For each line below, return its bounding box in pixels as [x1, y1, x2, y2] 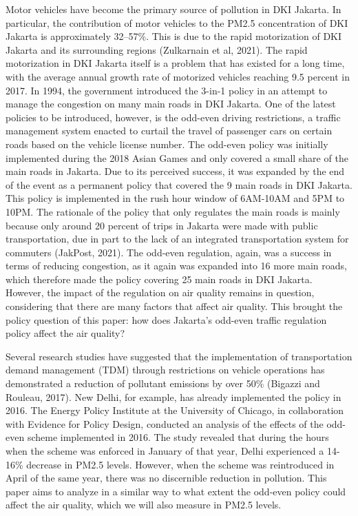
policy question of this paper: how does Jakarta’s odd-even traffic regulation [6, 312, 327, 327]
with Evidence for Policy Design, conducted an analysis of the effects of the [6, 416, 324, 431]
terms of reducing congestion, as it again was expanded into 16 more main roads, [6, 258, 347, 273]
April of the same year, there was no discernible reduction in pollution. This [6, 471, 327, 485]
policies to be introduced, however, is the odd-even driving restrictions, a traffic [6, 110, 341, 124]
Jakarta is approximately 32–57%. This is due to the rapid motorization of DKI [6, 29, 342, 43]
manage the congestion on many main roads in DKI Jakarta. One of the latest [6, 96, 336, 111]
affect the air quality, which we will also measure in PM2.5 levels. [6, 497, 282, 512]
